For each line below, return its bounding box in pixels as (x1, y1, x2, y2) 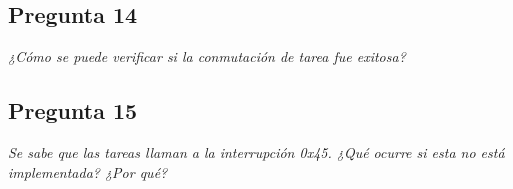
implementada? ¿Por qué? (8, 161, 168, 182)
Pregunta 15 (8, 95, 138, 126)
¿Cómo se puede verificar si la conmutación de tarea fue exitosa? (8, 46, 406, 67)
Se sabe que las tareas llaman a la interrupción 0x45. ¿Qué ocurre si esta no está (8, 142, 505, 162)
